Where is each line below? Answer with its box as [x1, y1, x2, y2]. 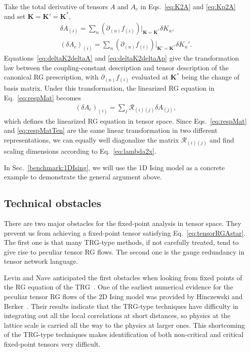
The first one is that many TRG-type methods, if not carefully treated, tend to [4, 237, 239, 247]
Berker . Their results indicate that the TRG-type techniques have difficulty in [4, 301, 238, 311]
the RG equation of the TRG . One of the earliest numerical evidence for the [4, 282, 233, 292]
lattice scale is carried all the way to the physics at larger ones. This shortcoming [4, 320, 245, 330]
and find [209, 134, 234, 144]
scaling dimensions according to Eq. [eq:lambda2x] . [4, 145, 157, 156]
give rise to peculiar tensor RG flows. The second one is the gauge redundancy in [4, 246, 245, 256]
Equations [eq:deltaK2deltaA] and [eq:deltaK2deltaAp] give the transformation [4, 53, 239, 63]
